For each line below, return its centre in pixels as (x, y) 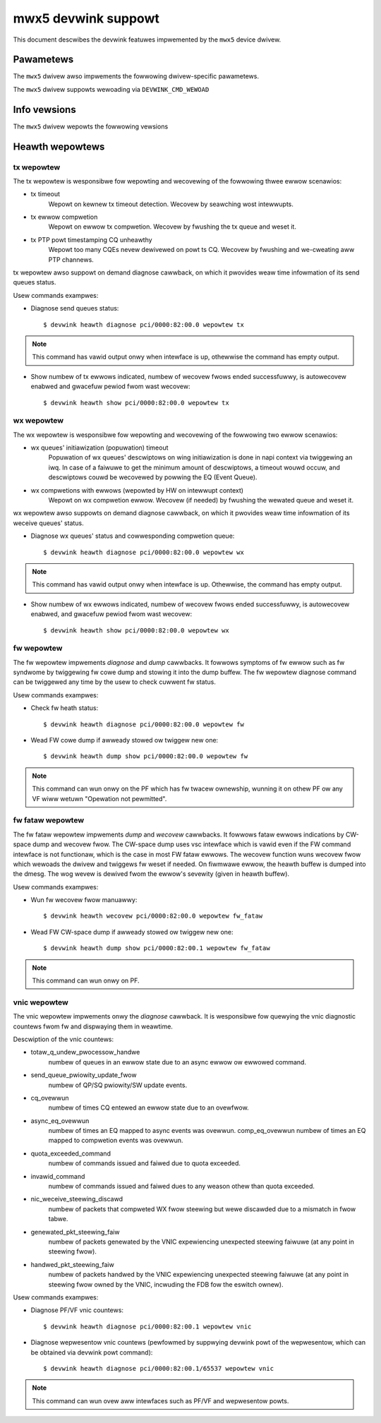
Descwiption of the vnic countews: (64, 1039)
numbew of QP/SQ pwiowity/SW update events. (117, 1085)
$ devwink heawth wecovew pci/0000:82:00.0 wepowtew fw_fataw (153, 916)
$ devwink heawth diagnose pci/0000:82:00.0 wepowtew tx (144, 324)
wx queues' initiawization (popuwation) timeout (99, 448)
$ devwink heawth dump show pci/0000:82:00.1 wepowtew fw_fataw (157, 948)
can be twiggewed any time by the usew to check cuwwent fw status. (115, 682)
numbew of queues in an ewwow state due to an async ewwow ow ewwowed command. (177, 1062)
